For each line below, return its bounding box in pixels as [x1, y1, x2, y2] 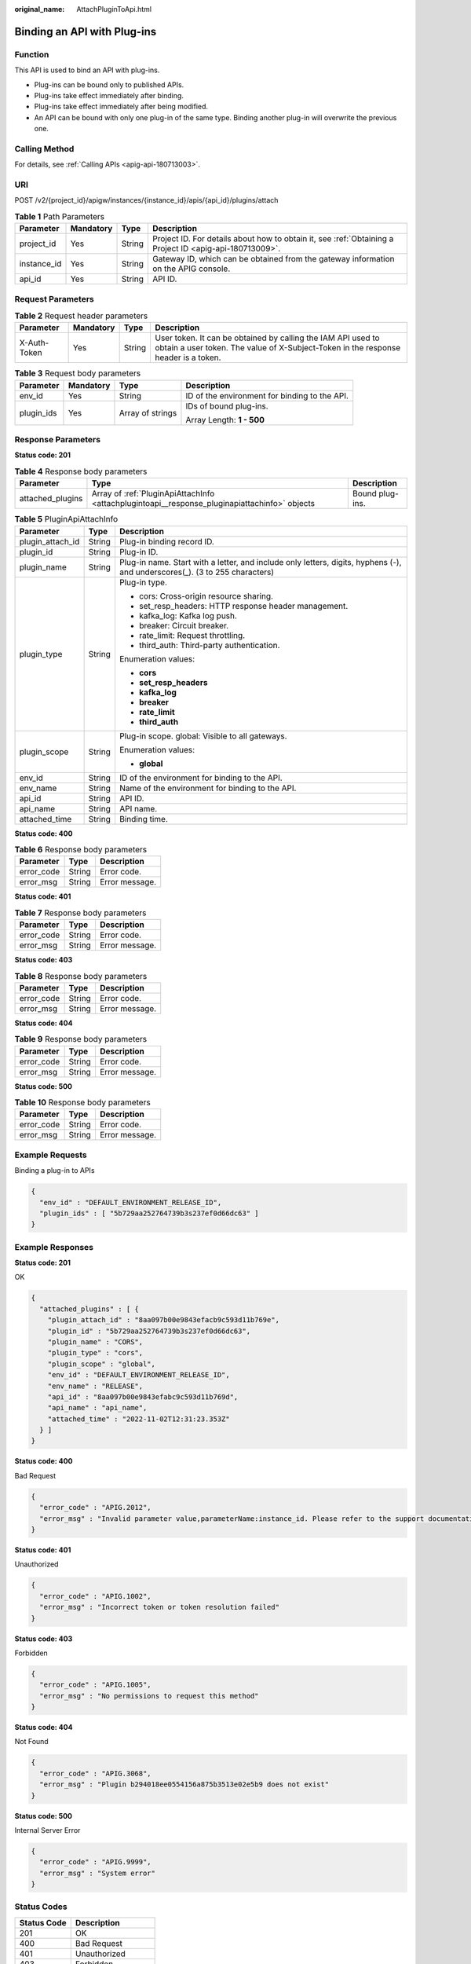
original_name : [14, 5, 65, 13]
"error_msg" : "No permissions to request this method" [39, 1691, 259, 1700]
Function [14, 49, 49, 60]
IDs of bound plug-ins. [185, 401, 268, 412]
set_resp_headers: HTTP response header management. [138, 600, 349, 611]
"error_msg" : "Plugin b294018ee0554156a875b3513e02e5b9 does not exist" [39, 1780, 330, 1789]
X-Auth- [19, 338, 49, 349]
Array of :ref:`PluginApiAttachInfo [91, 488, 215, 499]
